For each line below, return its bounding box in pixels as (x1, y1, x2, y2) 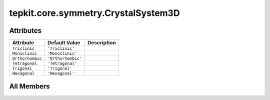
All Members (9, 82, 50, 91)
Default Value (47, 39, 80, 46)
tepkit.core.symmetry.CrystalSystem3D (9, 7, 180, 18)
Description (87, 39, 116, 46)
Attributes (9, 26, 42, 35)
